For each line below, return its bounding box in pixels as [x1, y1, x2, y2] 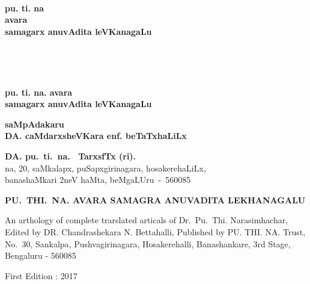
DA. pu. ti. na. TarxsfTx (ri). [5, 149, 136, 162]
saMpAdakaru [5, 117, 64, 130]
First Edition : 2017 [5, 269, 77, 282]
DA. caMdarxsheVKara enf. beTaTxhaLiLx [5, 129, 187, 142]
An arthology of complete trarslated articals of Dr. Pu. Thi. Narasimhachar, [5, 214, 288, 226]
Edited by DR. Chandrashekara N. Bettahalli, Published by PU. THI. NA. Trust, [5, 225, 306, 238]
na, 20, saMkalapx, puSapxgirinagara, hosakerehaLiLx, [5, 161, 206, 174]
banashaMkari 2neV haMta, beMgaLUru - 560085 [5, 173, 191, 186]
